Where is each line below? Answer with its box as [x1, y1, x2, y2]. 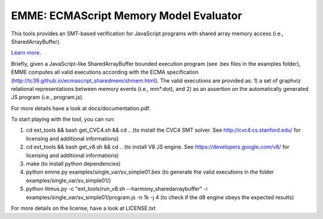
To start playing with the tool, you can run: [11, 115, 115, 123]
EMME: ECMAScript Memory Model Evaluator [11, 9, 242, 22]
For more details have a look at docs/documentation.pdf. [11, 105, 151, 112]
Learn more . [11, 49, 41, 56]
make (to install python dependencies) [26, 160, 121, 168]
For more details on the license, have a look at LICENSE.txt [11, 204, 156, 212]
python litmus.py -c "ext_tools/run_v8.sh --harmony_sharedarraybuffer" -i [26, 185, 208, 193]
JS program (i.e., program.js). [11, 93, 84, 101]
